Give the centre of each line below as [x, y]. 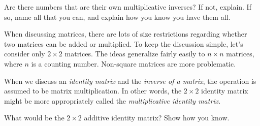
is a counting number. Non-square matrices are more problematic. [134, 63]
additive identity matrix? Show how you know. [157, 118]
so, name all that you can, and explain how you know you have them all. [117, 17]
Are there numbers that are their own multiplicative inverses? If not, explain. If [128, 7]
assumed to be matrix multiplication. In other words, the [93, 91]
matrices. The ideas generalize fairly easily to [135, 54]
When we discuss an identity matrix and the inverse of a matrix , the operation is [130, 81]
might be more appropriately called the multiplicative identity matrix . [112, 100]
